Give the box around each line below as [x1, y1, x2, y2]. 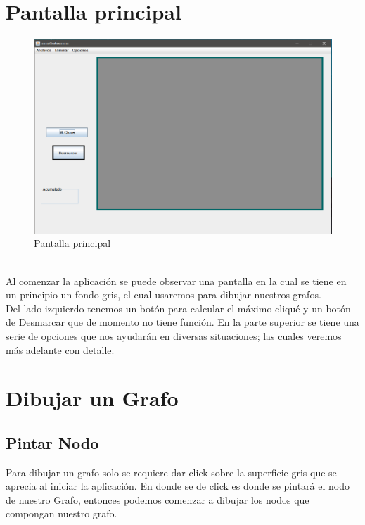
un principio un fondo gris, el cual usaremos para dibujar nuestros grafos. [6, 287, 321, 302]
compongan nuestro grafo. [6, 506, 117, 521]
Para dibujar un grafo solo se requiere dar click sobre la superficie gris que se [6, 464, 337, 479]
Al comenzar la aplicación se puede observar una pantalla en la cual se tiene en [6, 273, 347, 288]
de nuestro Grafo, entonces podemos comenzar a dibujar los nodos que [6, 492, 309, 507]
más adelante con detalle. [6, 342, 115, 357]
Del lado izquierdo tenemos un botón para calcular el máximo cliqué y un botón [6, 301, 351, 315]
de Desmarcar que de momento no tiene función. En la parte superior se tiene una [6, 315, 359, 329]
